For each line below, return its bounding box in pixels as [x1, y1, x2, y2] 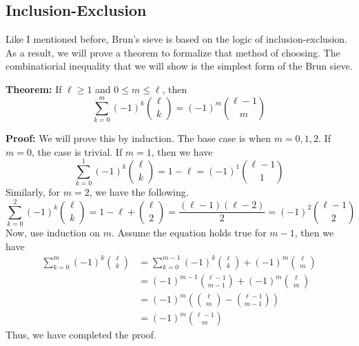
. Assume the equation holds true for [111, 225, 267, 239]
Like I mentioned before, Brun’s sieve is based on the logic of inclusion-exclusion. [6, 32, 347, 46]
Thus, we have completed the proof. [6, 327, 157, 342]
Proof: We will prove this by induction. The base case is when [6, 130, 271, 145]
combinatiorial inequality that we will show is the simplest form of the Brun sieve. [6, 59, 353, 73]
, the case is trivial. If [31, 144, 123, 159]
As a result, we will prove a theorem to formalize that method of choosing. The [6, 45, 340, 59]
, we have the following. [89, 185, 189, 199]
